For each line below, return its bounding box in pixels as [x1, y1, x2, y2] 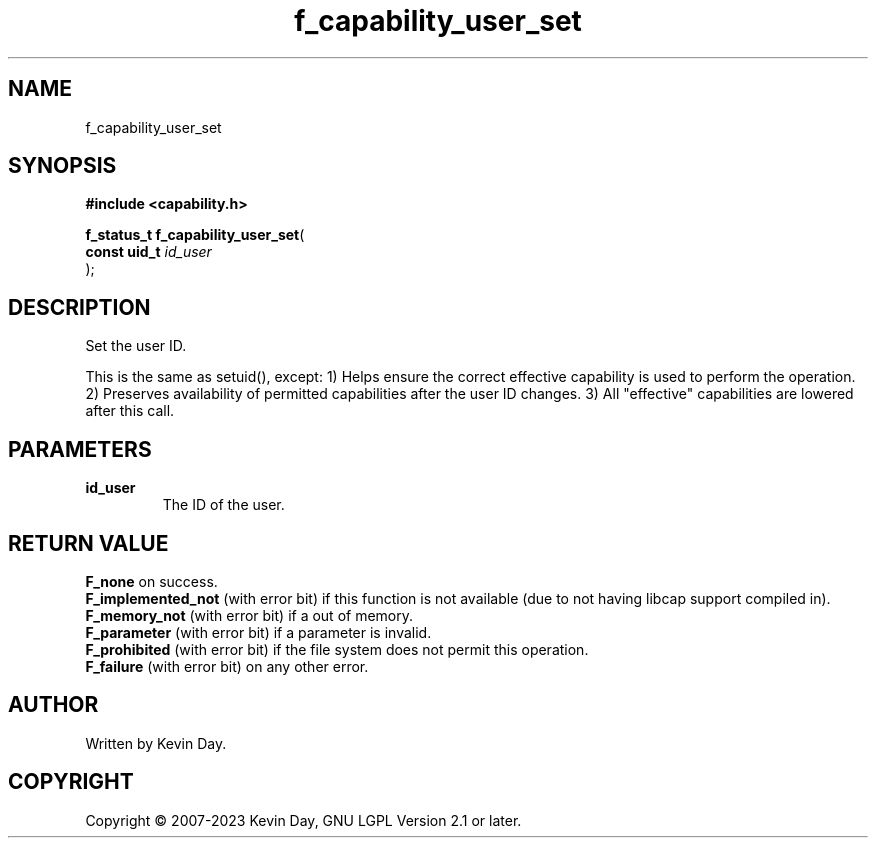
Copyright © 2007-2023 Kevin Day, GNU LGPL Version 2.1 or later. [85, 811, 522, 829]
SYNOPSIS [8, 153, 117, 179]
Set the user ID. [85, 337, 187, 355]
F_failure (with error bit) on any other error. [85, 657, 369, 675]
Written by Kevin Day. [85, 734, 227, 752]
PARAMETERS [8, 436, 152, 462]
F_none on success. [85, 572, 218, 590]
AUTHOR [8, 692, 99, 718]
